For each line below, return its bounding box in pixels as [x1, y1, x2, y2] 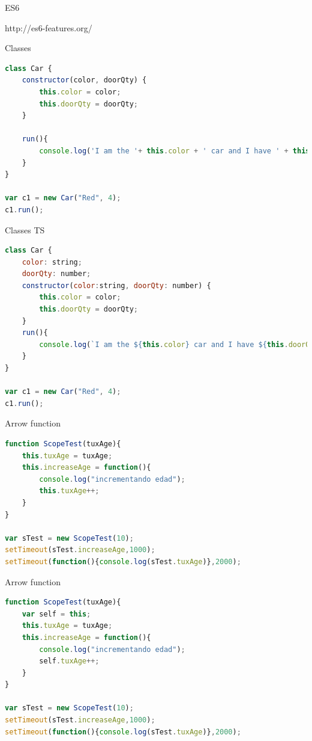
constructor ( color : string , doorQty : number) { [22, 281, 211, 290]
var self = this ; [22, 609, 91, 618]
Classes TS [5, 223, 45, 236]
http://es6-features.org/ [5, 21, 92, 34]
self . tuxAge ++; [39, 657, 100, 666]
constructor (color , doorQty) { [22, 76, 147, 85]
